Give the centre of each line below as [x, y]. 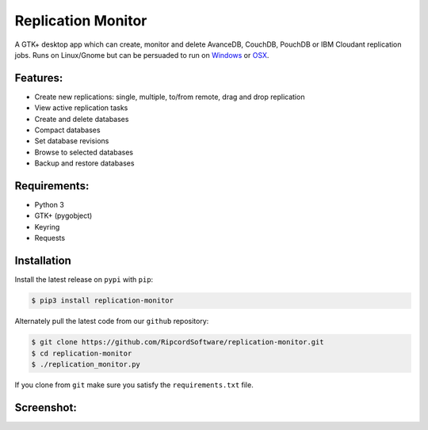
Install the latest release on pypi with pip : [84, 280]
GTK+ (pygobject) [63, 216]
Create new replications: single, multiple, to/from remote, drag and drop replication [170, 97]
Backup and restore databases [84, 163]
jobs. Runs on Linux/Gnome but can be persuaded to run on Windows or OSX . [142, 55]
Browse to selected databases [84, 152]
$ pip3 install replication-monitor [103, 301]
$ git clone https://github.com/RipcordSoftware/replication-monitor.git [178, 342]
